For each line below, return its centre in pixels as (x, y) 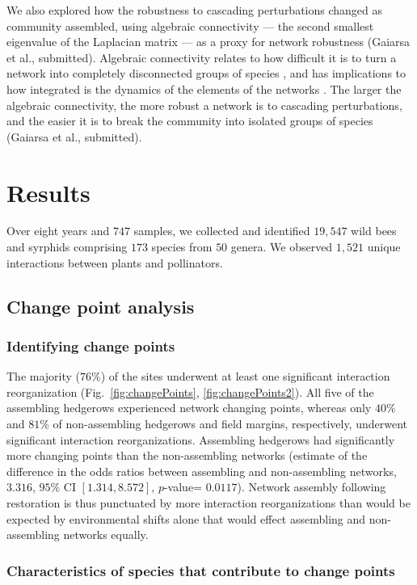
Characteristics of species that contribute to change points (201, 570)
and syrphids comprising (67, 247)
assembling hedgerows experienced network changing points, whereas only (189, 408)
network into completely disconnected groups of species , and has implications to (206, 73)
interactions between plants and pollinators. (115, 262)
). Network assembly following (312, 487)
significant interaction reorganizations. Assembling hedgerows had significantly (201, 439)
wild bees (374, 231)
